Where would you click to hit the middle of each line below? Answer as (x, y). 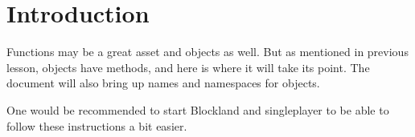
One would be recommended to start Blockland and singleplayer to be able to (198, 109)
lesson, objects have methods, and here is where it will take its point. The (188, 67)
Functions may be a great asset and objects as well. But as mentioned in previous (207, 52)
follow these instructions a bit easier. (97, 125)
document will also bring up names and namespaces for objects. (163, 83)
